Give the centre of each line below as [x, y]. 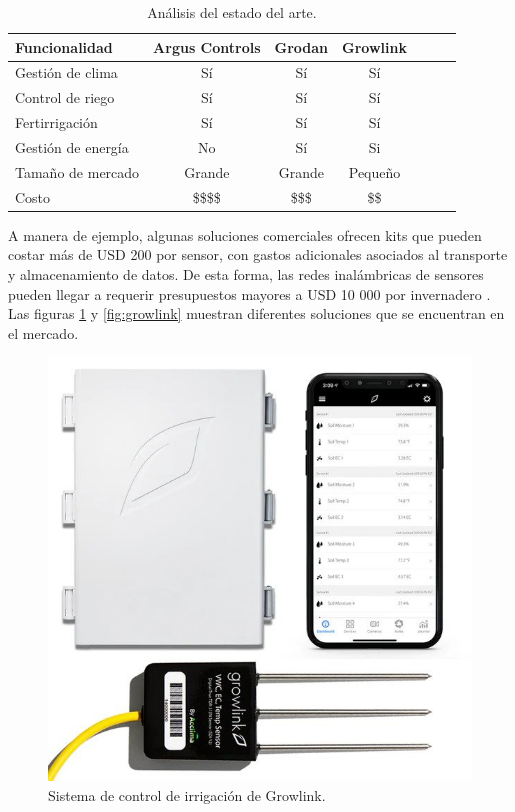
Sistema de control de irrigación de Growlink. [187, 794]
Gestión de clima [66, 72]
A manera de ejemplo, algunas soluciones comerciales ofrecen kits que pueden [245, 234]
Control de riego [65, 97]
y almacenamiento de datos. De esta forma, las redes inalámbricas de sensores [246, 273]
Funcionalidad [64, 46]
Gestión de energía [72, 146]
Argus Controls [207, 46]
